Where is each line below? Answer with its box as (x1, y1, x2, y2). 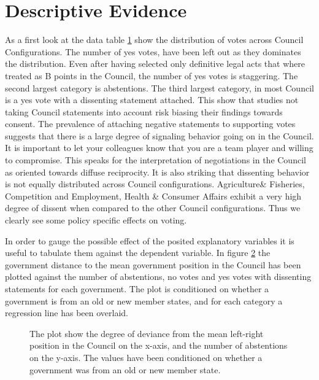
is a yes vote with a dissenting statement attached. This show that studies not (5, 93, 299, 106)
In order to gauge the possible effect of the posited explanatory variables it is (5, 234, 294, 247)
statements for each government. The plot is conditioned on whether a (5, 282, 269, 295)
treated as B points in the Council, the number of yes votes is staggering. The (5, 69, 298, 82)
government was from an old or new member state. (29, 363, 221, 376)
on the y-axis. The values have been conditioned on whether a (29, 351, 263, 363)
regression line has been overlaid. (5, 306, 129, 319)
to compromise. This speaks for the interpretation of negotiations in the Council (5, 153, 306, 166)
